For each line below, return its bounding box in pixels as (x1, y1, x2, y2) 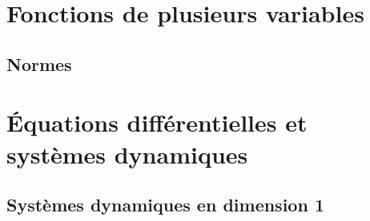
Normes (6, 51, 72, 76)
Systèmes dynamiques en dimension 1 (6, 192, 324, 217)
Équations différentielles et (6, 106, 308, 139)
